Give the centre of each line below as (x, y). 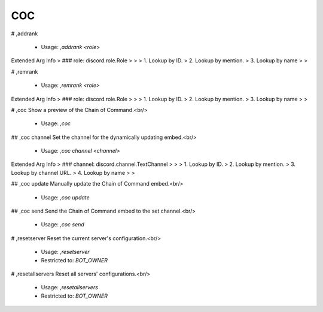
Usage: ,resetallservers (70, 287)
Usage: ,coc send (63, 225)
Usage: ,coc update (65, 197)
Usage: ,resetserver (65, 252)
